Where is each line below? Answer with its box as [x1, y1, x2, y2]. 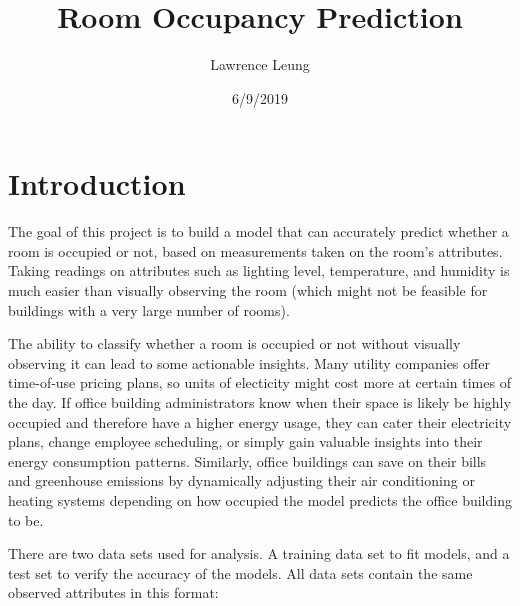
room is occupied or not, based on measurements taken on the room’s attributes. [8, 240, 503, 261]
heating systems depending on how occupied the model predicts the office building [8, 489, 512, 510]
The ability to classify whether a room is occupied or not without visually [8, 333, 461, 354]
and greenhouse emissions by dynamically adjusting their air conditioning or [8, 470, 475, 491]
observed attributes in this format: [8, 582, 219, 603]
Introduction [8, 163, 186, 204]
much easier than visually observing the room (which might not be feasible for [8, 280, 488, 301]
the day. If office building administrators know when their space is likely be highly [8, 392, 511, 412]
